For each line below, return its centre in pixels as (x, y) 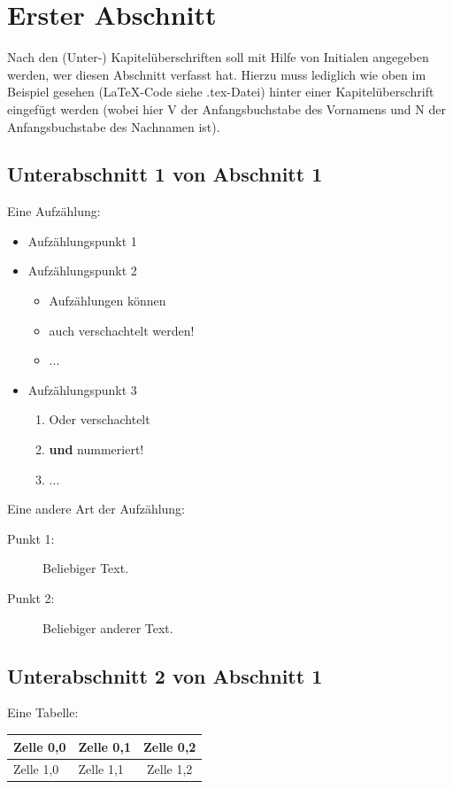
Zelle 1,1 (101, 769)
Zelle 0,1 (104, 746)
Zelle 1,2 (170, 769)
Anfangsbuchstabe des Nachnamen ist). (114, 126)
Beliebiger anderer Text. (108, 627)
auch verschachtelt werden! (122, 330)
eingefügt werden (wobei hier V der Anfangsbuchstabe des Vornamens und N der (226, 108)
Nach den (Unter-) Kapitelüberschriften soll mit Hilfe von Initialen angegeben (218, 57)
